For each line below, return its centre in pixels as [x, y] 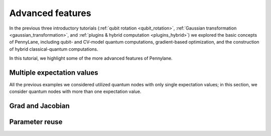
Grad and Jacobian [39, 106]
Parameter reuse [36, 122]
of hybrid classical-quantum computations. [54, 49]
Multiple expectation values [54, 73]
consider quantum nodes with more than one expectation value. [75, 92]
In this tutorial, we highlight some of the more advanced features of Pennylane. [91, 58]
